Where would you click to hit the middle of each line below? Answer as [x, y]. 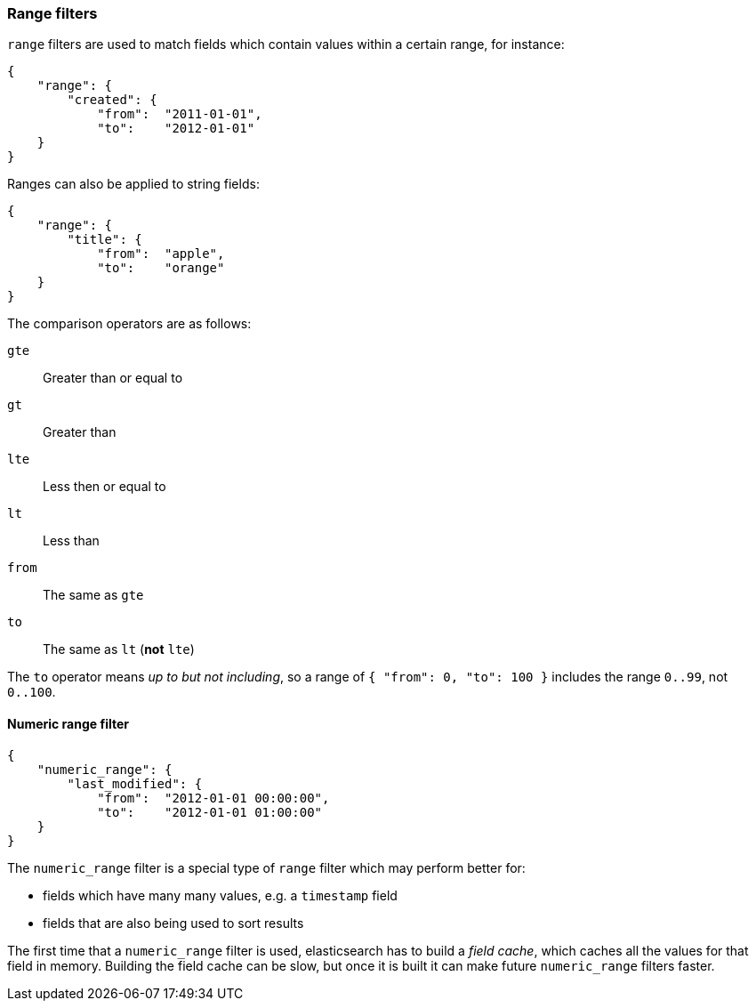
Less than [71, 541]
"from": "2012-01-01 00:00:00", [213, 798]
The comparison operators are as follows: [129, 324]
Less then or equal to [105, 487]
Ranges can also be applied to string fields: [133, 184]
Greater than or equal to [113, 378]
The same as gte [93, 595]
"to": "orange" [161, 268]
